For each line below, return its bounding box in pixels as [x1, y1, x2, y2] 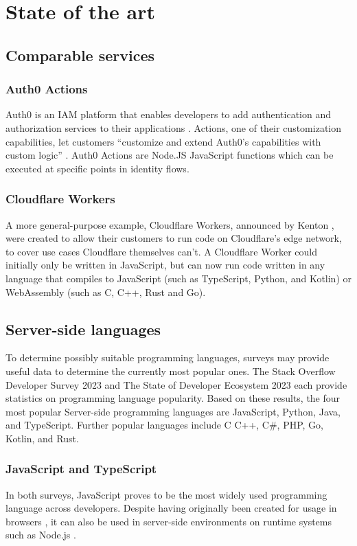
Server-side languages [5, 318, 161, 339]
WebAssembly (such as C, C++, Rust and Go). [5, 284, 206, 299]
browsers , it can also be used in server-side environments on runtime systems [5, 514, 332, 528]
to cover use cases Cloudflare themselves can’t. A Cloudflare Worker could [5, 244, 317, 258]
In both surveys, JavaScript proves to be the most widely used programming [5, 487, 327, 501]
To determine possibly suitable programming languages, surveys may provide [5, 350, 330, 365]
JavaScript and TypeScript [5, 460, 157, 477]
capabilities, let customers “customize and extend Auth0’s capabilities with [5, 134, 321, 148]
